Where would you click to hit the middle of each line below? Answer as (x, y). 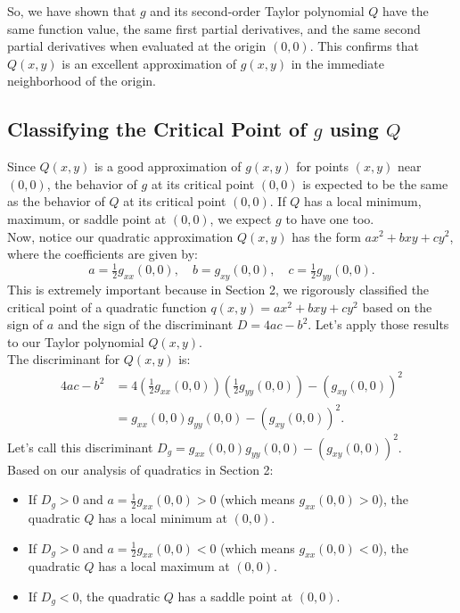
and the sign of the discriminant (145, 324)
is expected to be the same (375, 183)
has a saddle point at (235, 596)
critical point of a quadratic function (107, 306)
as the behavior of (56, 201)
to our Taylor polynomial (76, 341)
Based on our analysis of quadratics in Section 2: (140, 469)
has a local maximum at (164, 566)
